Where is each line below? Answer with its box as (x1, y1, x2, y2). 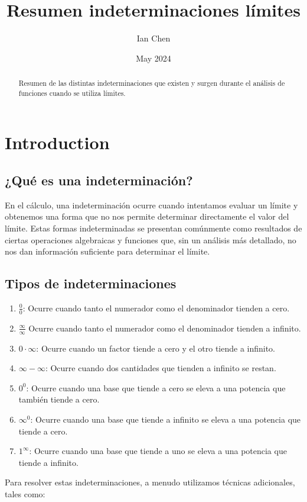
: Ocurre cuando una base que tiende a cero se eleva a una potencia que (26, 381, 286, 394)
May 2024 (136, 52, 171, 64)
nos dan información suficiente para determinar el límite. (5, 245, 210, 258)
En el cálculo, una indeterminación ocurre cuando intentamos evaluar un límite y (5, 198, 298, 211)
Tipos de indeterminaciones (5, 274, 177, 292)
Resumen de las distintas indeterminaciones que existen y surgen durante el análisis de (18, 78, 285, 88)
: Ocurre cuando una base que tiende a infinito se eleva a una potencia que (30, 413, 301, 426)
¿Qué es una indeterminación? (5, 171, 193, 189)
